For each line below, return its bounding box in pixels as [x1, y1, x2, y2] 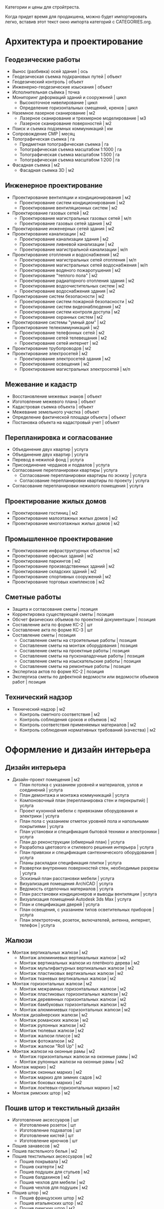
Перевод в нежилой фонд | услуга [12, 457, 84, 463]
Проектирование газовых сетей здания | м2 [19, 220, 112, 226]
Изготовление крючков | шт [19, 1138, 78, 1144]
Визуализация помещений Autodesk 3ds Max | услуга [19, 896, 131, 902]
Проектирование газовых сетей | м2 [12, 210, 89, 216]
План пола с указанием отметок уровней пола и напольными [19, 818, 149, 824]
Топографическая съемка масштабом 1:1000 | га [19, 146, 122, 152]
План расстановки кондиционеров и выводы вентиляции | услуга [19, 891, 157, 897]
